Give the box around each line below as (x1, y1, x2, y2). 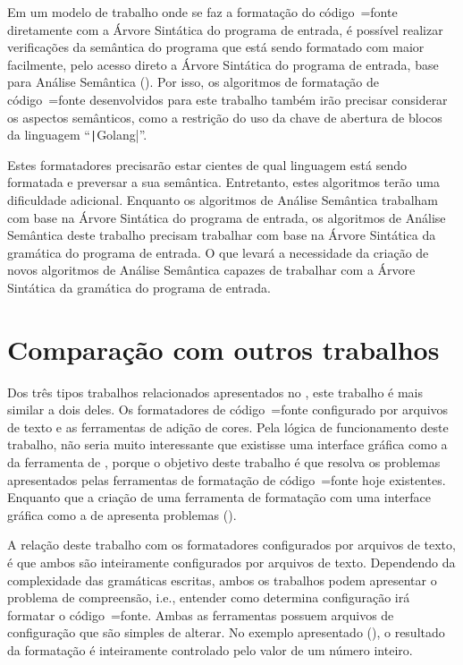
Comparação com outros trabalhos (7, 330, 440, 367)
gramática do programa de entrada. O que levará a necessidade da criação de (7, 243, 429, 261)
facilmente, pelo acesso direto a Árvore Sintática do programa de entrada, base (7, 55, 439, 73)
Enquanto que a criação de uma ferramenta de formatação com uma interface (7, 488, 432, 507)
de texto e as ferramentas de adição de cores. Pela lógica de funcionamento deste (7, 417, 449, 436)
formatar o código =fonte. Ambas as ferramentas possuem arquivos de (7, 605, 394, 624)
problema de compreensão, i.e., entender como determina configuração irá (7, 588, 410, 607)
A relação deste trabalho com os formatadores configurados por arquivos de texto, (7, 535, 456, 554)
